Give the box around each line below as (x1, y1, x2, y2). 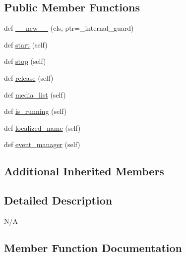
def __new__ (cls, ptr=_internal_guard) (4, 23, 134, 33)
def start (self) (4, 39, 48, 50)
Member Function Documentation (4, 240, 183, 255)
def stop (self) (4, 56, 46, 66)
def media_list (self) (4, 89, 66, 100)
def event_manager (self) (4, 139, 80, 150)
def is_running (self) (4, 106, 67, 116)
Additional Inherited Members (4, 163, 164, 179)
